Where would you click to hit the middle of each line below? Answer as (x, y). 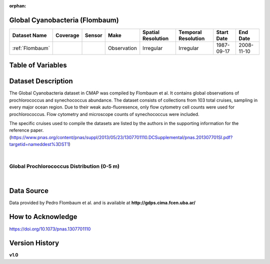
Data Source (29, 191)
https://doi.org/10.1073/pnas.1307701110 (50, 229)
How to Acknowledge (43, 217)
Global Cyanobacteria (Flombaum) (64, 20)
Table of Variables (38, 65)
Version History (34, 243)
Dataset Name (29, 35)
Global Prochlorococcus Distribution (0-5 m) (64, 166)
